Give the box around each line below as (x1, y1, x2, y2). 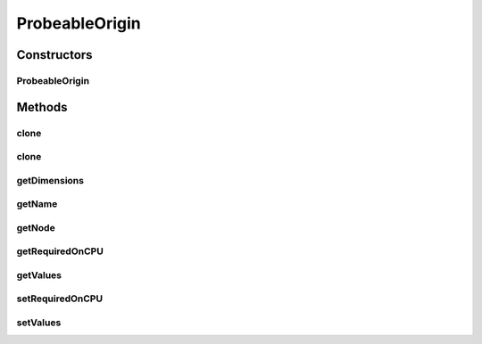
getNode (16, 221, 55, 233)
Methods (16, 99, 68, 115)
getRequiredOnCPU (16, 245, 104, 258)
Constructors (16, 47, 93, 62)
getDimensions (16, 174, 85, 186)
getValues (16, 268, 62, 281)
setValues (16, 316, 62, 329)
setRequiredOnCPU (16, 292, 103, 305)
